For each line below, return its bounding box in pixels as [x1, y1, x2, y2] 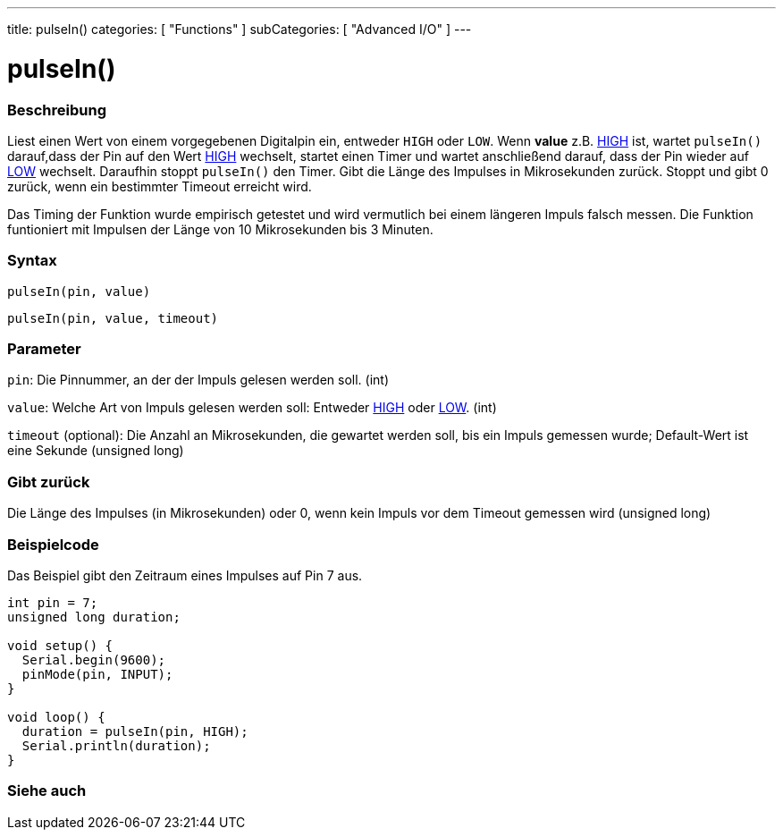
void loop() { [7, 709, 105, 724]
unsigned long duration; [7, 609, 181, 624]
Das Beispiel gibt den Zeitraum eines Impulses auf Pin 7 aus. [7, 567, 363, 583]
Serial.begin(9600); [21, 652, 166, 667]
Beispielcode [7, 535, 99, 554]
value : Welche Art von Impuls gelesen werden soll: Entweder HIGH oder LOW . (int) [7, 400, 497, 416]
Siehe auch [7, 782, 87, 800]
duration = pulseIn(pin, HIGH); [21, 723, 248, 739]
